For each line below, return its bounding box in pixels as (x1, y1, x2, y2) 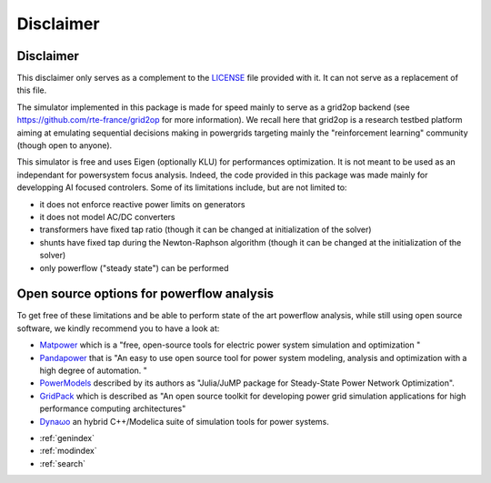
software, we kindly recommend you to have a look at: (16, 323, 220, 334)
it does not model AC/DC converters (39, 211, 175, 222)
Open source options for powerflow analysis (16, 287, 275, 302)
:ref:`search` (39, 458, 86, 468)
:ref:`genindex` (39, 432, 95, 443)
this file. (16, 85, 47, 96)
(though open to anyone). (16, 140, 113, 151)
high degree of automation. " (39, 365, 147, 376)
